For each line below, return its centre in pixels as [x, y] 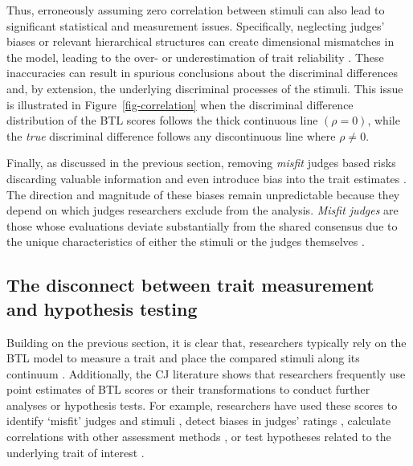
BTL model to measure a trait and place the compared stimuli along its [183, 358]
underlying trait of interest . [76, 452]
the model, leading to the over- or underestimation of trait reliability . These [195, 57]
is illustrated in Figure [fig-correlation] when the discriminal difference [180, 104]
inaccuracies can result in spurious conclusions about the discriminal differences [202, 73]
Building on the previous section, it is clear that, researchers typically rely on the [206, 342]
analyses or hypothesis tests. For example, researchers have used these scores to [202, 405]
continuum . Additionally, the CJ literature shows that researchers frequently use [206, 373]
